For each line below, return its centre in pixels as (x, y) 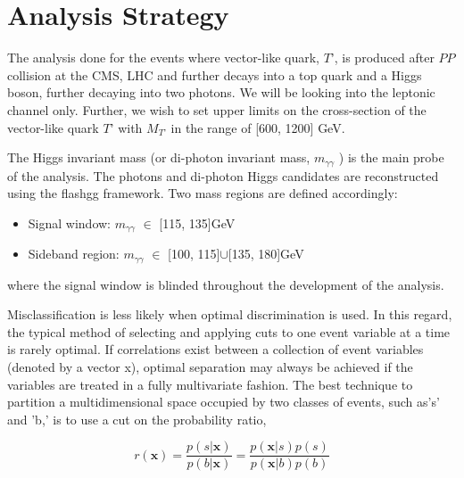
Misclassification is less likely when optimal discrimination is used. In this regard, (230, 314)
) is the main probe (391, 157)
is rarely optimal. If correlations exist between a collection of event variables (215, 349)
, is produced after (384, 58)
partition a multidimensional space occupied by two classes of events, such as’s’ (224, 402)
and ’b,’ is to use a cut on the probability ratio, (137, 419)
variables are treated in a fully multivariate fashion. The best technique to (210, 384)
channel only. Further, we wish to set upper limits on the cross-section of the (217, 109)
